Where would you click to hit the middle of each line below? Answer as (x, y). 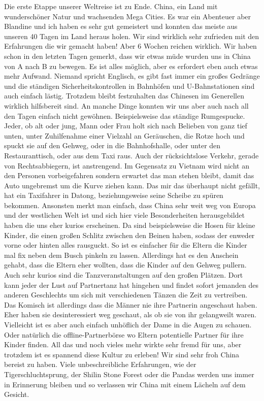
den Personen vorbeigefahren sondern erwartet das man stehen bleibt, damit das (129, 175)
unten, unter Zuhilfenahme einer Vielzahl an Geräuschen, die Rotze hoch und (124, 135)
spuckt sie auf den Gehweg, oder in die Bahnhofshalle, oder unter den (112, 145)
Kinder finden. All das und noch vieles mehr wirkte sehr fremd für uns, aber (123, 344)
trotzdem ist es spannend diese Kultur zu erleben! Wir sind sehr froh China (122, 354)
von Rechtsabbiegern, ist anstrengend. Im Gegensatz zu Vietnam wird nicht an (127, 165)
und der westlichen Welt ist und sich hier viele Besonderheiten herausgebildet (125, 215)
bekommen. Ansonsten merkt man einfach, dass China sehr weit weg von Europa (130, 205)
